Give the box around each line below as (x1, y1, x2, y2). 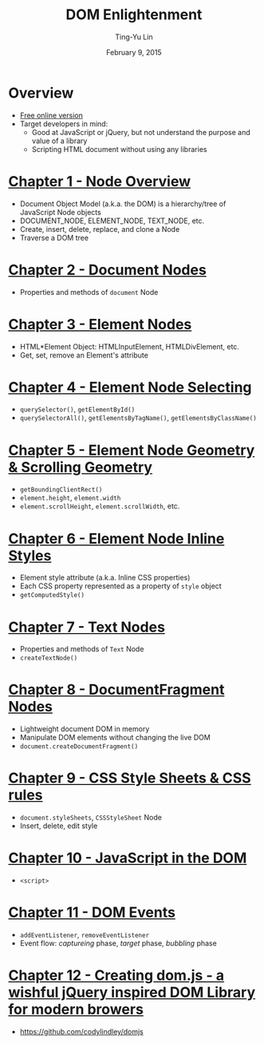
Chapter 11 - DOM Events (8, 903, 175, 922)
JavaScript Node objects (19, 207, 101, 217)
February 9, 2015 (106, 47, 162, 57)
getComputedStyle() (19, 592, 85, 600)
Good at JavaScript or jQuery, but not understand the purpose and (31, 127, 250, 137)
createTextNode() (19, 654, 78, 663)
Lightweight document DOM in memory (19, 724, 150, 734)
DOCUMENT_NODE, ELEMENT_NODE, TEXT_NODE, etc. (19, 216, 205, 225)
